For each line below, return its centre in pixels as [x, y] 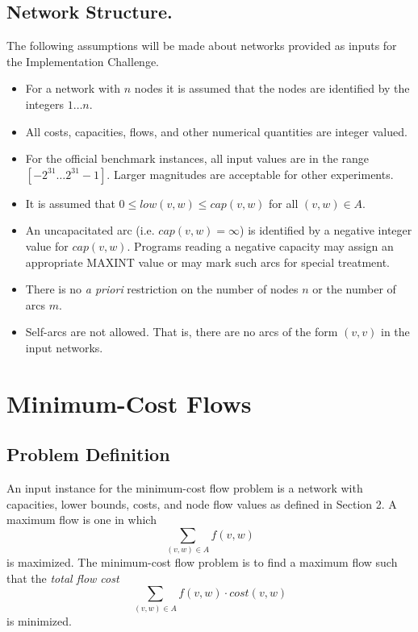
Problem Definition [88, 454]
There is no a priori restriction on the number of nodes [162, 289]
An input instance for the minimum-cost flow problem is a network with [185, 488]
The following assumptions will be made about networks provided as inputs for [202, 46]
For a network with [73, 88]
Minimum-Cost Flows [129, 403]
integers [44, 104]
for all [284, 203]
